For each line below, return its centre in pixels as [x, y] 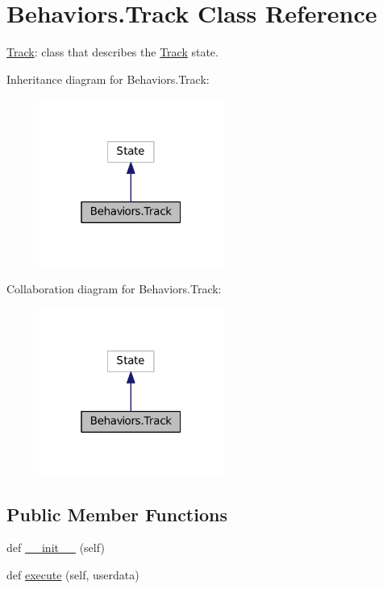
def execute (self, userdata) [73, 575]
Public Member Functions [117, 514]
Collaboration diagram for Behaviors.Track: [114, 288]
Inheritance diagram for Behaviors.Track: [108, 79]
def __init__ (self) [56, 548]
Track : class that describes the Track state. [112, 52]
